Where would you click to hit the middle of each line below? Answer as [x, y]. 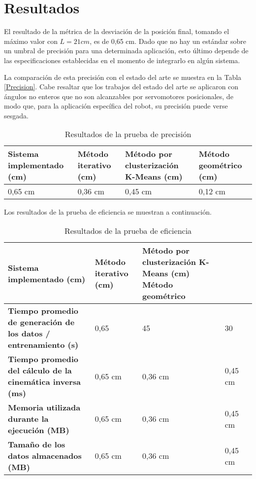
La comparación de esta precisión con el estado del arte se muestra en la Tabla [123, 77]
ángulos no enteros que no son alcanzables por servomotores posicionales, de [119, 96]
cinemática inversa [44, 382]
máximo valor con [31, 41]
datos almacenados [45, 456]
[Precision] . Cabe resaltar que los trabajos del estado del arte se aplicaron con [121, 87]
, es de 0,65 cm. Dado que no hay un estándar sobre [168, 41]
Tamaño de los [37, 444]
